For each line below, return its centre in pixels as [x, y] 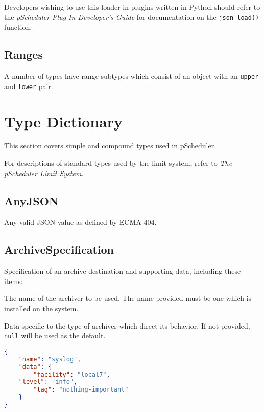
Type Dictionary [64, 121]
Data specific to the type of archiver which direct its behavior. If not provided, [127, 325]
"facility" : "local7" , [72, 374]
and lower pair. [29, 86]
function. [18, 27]
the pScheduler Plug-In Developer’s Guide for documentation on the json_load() [132, 17]
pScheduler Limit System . [44, 173]
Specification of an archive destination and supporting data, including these [123, 271]
